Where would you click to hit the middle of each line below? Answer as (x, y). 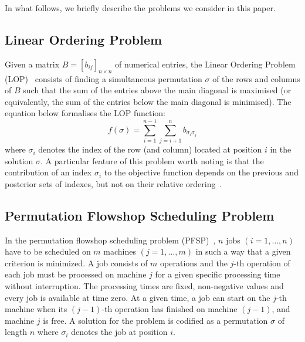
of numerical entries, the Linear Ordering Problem (205, 64)
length (16, 332)
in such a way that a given (243, 251)
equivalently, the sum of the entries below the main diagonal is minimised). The (148, 101)
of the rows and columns (256, 78)
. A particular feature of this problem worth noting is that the (152, 160)
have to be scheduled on (48, 251)
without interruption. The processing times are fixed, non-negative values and (144, 286)
